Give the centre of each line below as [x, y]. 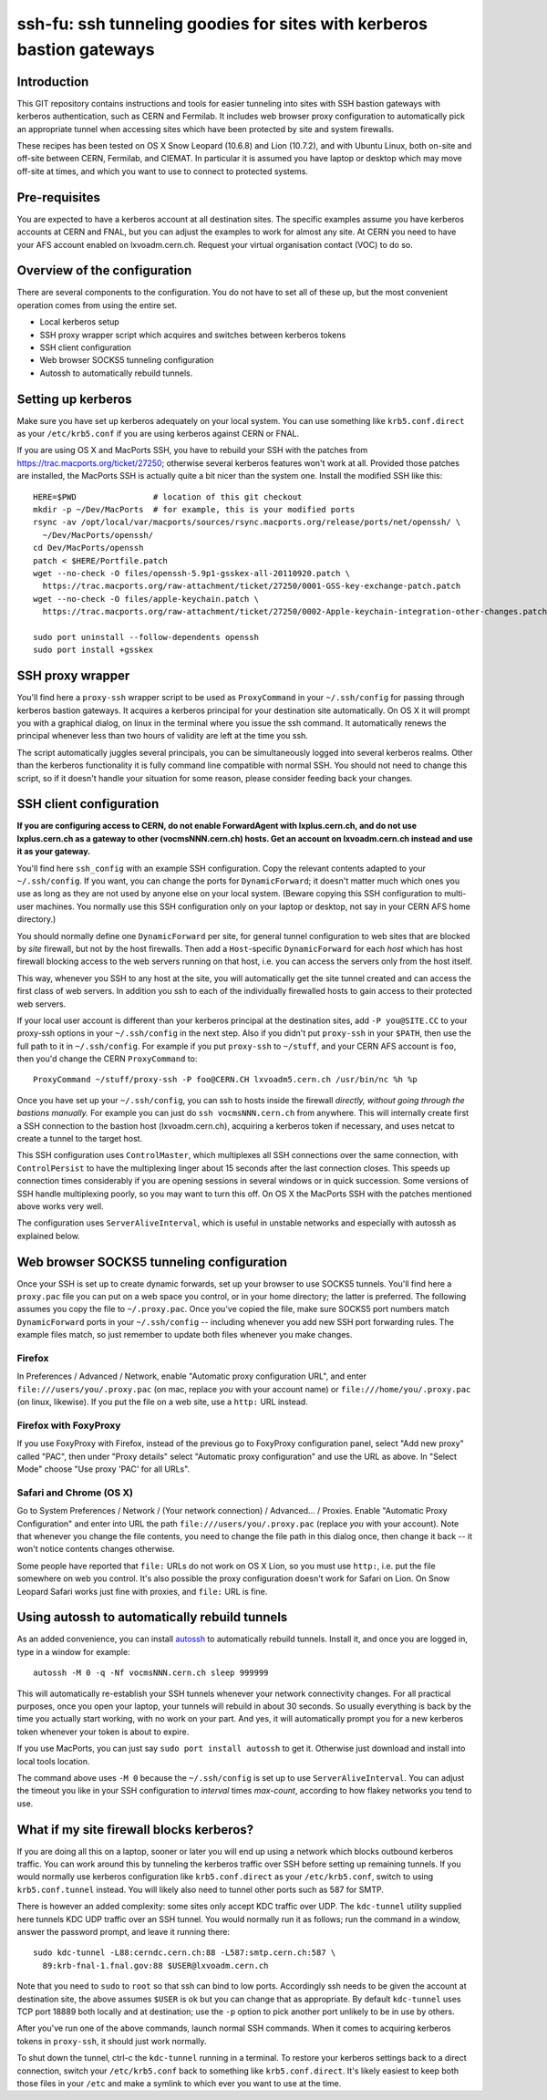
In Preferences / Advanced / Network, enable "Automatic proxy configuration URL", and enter [191, 1376]
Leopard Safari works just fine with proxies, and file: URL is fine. [142, 1591]
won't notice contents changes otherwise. [96, 1549]
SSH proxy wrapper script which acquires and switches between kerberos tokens [193, 335]
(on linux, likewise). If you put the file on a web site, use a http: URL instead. [163, 1402]
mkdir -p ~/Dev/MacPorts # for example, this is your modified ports [194, 509]
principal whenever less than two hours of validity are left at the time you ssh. [163, 736]
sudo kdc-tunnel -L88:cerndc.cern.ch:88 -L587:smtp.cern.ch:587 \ [185, 1953]
